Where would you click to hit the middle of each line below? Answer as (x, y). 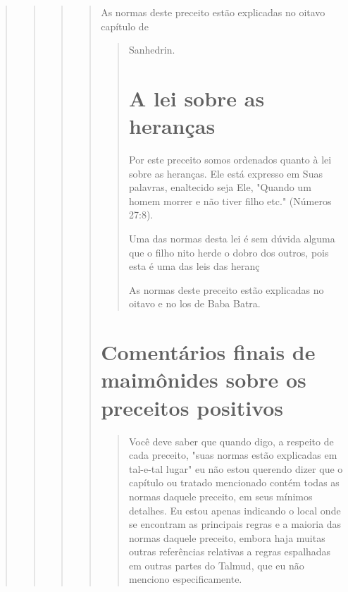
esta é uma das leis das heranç (194, 266)
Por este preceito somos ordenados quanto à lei (230, 160)
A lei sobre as (197, 98)
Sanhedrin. (152, 50)
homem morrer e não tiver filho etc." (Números (230, 201)
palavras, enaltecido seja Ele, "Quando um (220, 187)
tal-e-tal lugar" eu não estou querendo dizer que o (236, 468)
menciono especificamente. (185, 579)
